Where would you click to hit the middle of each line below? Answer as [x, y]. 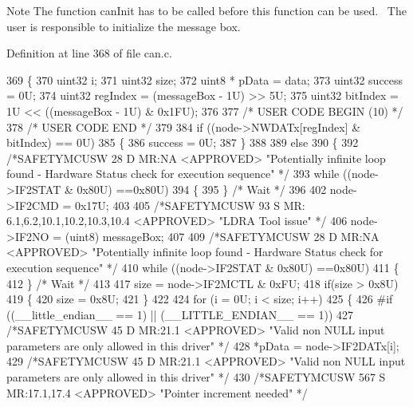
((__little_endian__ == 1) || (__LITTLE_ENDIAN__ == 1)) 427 [180, 314]
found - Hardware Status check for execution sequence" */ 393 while [173, 174]
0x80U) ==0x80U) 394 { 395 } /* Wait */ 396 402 [202, 189]
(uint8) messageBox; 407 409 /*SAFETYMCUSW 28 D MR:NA [222, 236]
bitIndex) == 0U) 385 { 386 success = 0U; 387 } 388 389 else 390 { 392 [183, 142]
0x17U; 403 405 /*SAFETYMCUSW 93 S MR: [190, 205]
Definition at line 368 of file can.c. [89, 53]
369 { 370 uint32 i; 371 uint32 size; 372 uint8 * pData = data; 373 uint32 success [205, 79]
